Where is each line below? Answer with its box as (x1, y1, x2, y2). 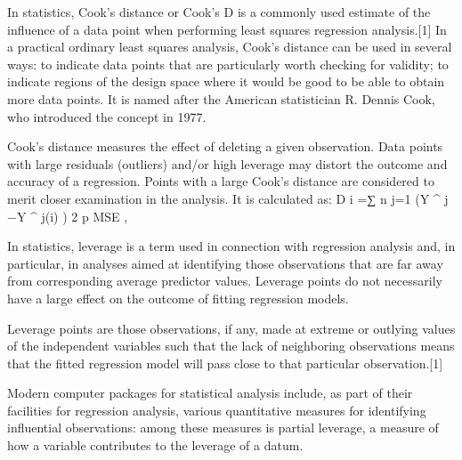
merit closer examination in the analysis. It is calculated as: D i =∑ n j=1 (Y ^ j (7, 189, 449, 207)
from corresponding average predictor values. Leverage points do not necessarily (7, 271, 442, 290)
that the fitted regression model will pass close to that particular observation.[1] (7, 353, 443, 372)
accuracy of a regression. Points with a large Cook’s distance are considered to (7, 172, 434, 190)
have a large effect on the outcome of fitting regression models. (7, 288, 349, 307)
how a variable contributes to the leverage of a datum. (7, 436, 304, 455)
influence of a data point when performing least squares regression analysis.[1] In (7, 20, 447, 38)
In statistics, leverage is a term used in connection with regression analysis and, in (7, 237, 456, 255)
